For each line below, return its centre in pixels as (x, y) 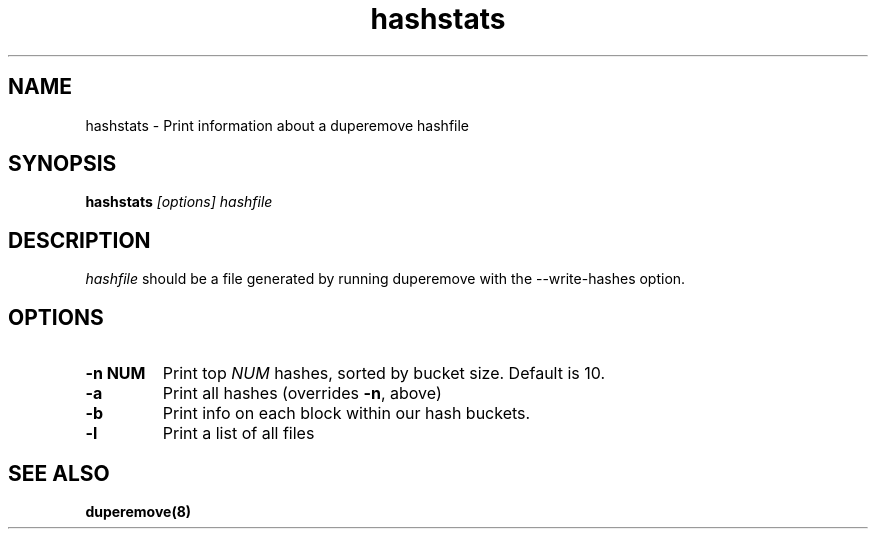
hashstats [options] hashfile (179, 202)
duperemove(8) (138, 511)
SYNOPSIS (62, 164)
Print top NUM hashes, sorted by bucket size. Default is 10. (384, 373)
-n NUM (115, 373)
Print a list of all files (238, 433)
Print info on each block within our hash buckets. (346, 413)
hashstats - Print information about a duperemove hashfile (277, 125)
